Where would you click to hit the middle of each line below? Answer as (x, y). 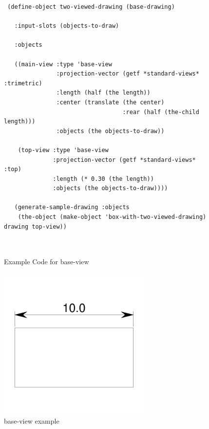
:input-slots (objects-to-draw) (67, 26)
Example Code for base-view (47, 262)
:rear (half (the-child (161, 112)
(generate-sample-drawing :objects (72, 207)
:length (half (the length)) (103, 93)
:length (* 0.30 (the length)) (103, 179)
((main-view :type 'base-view (63, 64)
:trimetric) (23, 83)
